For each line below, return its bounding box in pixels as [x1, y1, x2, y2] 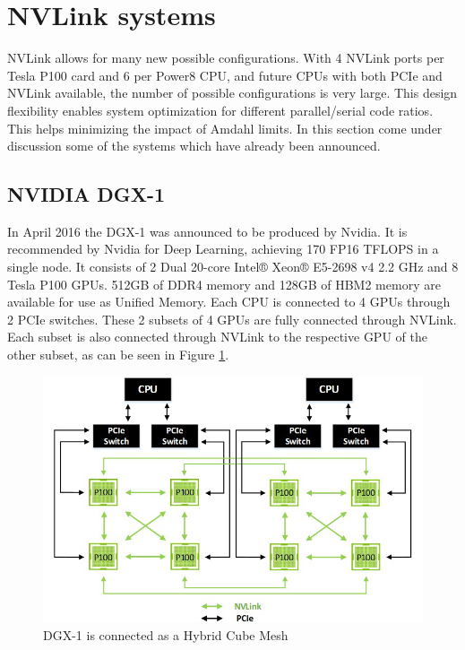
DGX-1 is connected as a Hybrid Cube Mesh [43, 625, 288, 644]
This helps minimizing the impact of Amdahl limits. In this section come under [7, 118, 443, 137]
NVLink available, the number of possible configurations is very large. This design [7, 83, 458, 102]
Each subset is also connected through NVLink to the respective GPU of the [7, 327, 427, 346]
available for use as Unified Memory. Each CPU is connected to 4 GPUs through [7, 292, 451, 311]
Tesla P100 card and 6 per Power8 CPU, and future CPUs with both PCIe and [7, 65, 443, 84]
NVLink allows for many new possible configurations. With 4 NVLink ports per [7, 48, 444, 67]
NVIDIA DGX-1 [7, 180, 166, 208]
